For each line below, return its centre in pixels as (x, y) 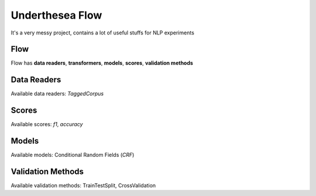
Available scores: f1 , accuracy (47, 124)
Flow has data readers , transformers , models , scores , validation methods (102, 63)
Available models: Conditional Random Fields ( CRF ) (73, 155)
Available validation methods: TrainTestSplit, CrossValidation (83, 185)
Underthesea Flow (56, 15)
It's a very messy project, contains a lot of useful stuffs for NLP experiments (102, 33)
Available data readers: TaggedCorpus (57, 94)
